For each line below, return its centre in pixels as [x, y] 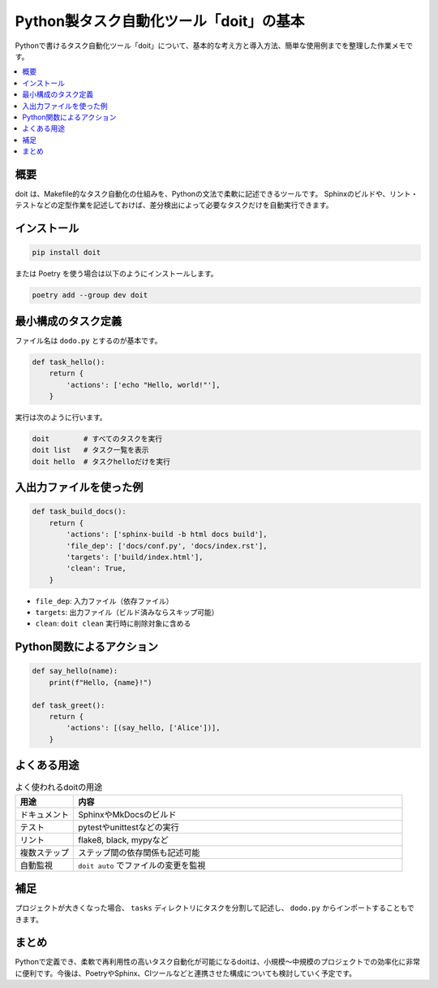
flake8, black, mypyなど [124, 839]
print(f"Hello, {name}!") [101, 682]
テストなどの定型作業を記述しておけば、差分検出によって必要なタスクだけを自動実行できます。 [174, 205]
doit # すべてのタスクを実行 [97, 438]
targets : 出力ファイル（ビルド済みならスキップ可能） [127, 613]
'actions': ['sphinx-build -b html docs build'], [167, 535]
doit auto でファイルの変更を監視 [142, 865]
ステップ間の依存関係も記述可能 [139, 852]
